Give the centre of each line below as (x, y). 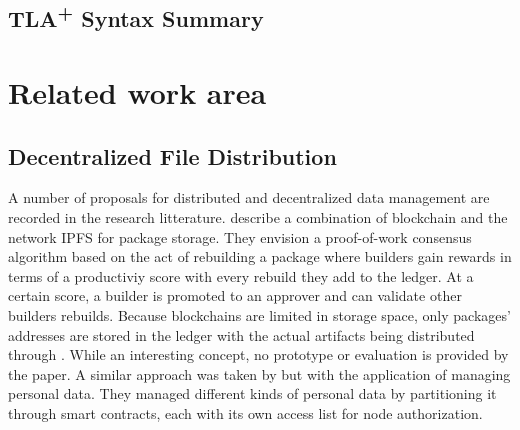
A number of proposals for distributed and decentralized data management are (249, 197)
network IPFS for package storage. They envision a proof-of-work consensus (240, 236)
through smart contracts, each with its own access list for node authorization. (245, 412)
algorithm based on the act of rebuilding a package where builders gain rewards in (260, 256)
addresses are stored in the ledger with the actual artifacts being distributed (241, 334)
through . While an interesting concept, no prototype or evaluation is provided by (258, 354)
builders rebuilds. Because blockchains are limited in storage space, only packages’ (259, 314)
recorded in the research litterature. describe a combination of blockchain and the (258, 216)
